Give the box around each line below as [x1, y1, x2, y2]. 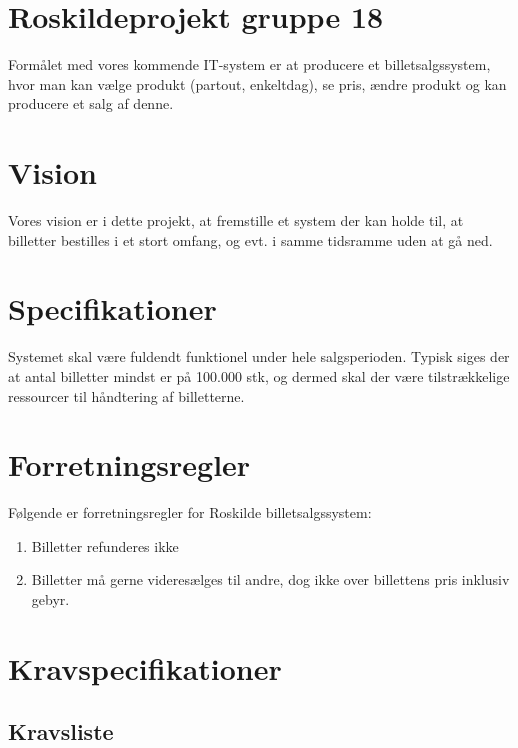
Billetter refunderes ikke [31, 535, 179, 556]
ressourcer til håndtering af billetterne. [8, 385, 245, 406]
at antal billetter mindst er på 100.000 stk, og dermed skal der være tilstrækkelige [8, 365, 510, 386]
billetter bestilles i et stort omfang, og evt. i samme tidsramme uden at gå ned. [8, 229, 493, 250]
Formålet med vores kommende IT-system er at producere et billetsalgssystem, [8, 54, 491, 75]
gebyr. [31, 589, 70, 610]
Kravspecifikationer [8, 647, 282, 688]
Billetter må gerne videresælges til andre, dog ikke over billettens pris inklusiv [31, 569, 510, 590]
